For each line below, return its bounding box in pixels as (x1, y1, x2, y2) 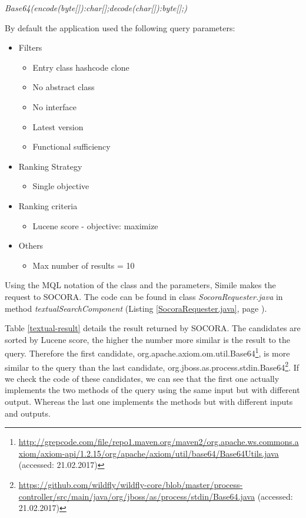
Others (18, 239, 44, 252)
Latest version (32, 120, 84, 133)
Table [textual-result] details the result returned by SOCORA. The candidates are (5, 322, 301, 334)
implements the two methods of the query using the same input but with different (5, 384, 300, 396)
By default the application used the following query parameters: (5, 21, 235, 34)
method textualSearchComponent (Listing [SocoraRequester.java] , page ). (5, 302, 267, 314)
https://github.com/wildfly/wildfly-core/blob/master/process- (18, 478, 243, 490)
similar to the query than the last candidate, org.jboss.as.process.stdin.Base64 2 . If (5, 359, 300, 373)
